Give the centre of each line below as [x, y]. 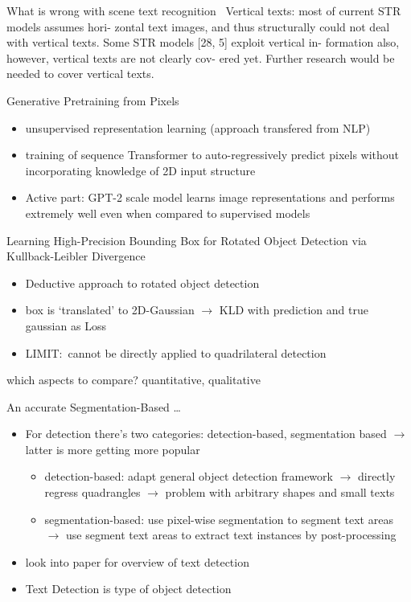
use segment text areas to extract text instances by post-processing [231, 535]
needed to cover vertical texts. [80, 74]
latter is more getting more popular [113, 449]
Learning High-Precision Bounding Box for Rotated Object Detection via [187, 240]
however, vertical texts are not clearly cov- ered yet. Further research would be [201, 57]
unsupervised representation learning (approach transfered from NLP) [198, 127]
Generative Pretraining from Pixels [93, 100]
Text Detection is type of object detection [128, 589]
